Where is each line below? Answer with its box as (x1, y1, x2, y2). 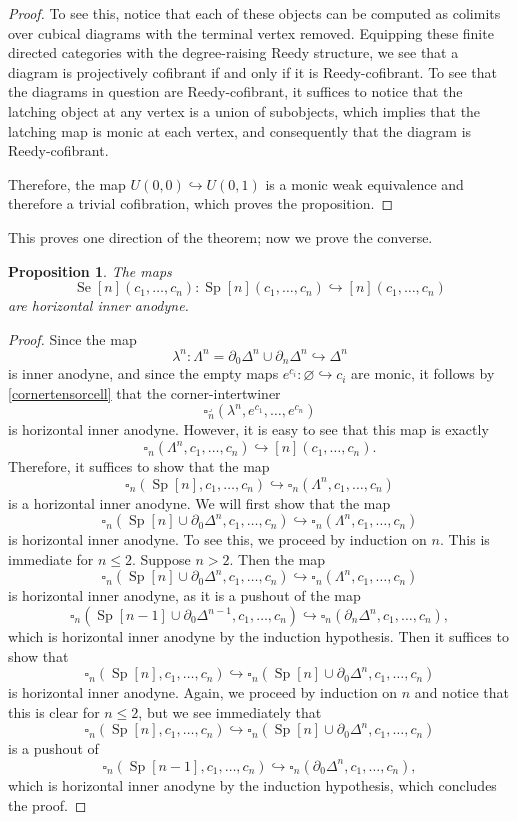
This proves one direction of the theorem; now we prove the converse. (8, 226, 433, 247)
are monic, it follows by (351, 363, 495, 384)
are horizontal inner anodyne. (8, 295, 189, 316)
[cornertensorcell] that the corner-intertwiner (8, 382, 281, 403)
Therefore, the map (8, 173, 126, 194)
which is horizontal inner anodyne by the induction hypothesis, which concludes (8, 774, 497, 795)
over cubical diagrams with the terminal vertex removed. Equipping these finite (8, 22, 494, 43)
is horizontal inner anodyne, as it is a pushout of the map (8, 585, 361, 606)
